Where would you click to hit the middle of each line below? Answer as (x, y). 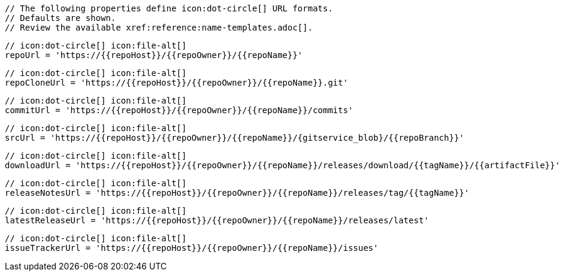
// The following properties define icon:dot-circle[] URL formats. (169, 8)
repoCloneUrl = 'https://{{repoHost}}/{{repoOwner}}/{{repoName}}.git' (177, 83)
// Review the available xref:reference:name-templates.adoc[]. (159, 28)
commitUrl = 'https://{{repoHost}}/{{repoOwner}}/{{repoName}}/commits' (179, 110)
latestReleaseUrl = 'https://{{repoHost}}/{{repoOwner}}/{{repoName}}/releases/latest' (217, 220)
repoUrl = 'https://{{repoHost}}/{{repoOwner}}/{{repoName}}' (154, 55)
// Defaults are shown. (60, 18)
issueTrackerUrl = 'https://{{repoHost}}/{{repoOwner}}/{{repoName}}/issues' (192, 248)
